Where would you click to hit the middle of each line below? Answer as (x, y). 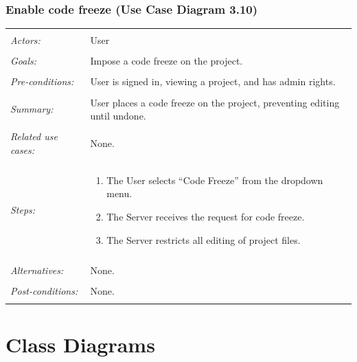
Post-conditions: (44, 290)
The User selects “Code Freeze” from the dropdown (215, 180)
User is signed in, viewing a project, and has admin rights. (213, 81)
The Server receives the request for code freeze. (206, 217)
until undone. (118, 116)
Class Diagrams (80, 344)
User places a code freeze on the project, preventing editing (215, 102)
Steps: (23, 210)
